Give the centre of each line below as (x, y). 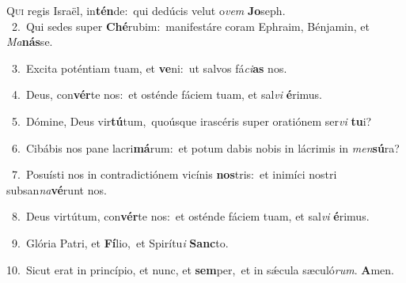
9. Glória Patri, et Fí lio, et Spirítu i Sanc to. (120, 242)
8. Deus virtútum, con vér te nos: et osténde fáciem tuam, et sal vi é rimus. (190, 216)
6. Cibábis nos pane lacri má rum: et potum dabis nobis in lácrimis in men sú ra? (205, 147)
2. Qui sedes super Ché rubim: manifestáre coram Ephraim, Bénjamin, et (191, 26)
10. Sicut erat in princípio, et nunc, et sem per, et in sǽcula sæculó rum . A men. (200, 269)
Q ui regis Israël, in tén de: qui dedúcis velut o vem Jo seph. (146, 10)
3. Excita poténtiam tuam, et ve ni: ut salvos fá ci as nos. (149, 68)
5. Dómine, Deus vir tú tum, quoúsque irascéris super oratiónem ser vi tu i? (192, 121)
